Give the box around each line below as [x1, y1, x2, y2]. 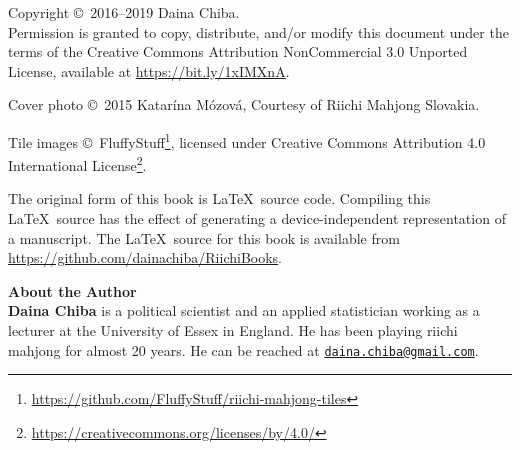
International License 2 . [8, 152, 147, 175]
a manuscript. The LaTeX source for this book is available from [8, 227, 400, 248]
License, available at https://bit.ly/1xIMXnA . [8, 60, 290, 81]
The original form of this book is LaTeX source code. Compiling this [8, 188, 431, 209]
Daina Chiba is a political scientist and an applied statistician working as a [8, 300, 480, 321]
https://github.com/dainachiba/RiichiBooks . [8, 247, 282, 268]
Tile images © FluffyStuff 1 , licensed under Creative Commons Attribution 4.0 [8, 128, 486, 152]
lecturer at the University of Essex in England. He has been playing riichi [8, 320, 458, 341]
